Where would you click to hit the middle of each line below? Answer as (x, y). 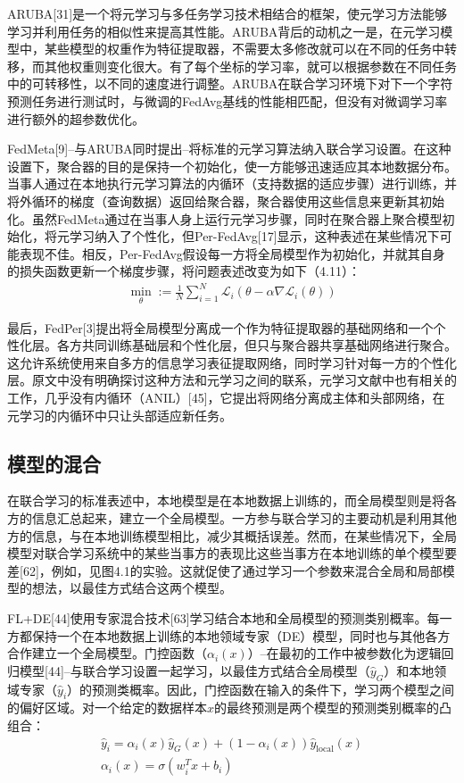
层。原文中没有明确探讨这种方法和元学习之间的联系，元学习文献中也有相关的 (232, 380)
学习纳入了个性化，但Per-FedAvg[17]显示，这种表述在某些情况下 (254, 236)
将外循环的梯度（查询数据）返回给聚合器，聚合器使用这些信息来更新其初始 (226, 200)
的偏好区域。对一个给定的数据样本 (107, 708)
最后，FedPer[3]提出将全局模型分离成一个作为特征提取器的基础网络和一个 (220, 327)
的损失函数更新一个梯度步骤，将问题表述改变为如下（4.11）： (184, 271)
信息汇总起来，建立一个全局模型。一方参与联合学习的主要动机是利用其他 (244, 518)
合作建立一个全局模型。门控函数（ (107, 653)
